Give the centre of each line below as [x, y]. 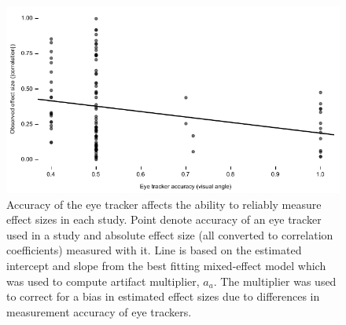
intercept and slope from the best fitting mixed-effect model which [166, 265]
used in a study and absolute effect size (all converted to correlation [170, 234]
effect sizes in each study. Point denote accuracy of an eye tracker [164, 219]
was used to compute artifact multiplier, [103, 281]
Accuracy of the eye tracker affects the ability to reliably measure [164, 204]
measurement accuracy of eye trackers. [99, 311]
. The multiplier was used [275, 281]
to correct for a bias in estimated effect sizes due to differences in [163, 296]
